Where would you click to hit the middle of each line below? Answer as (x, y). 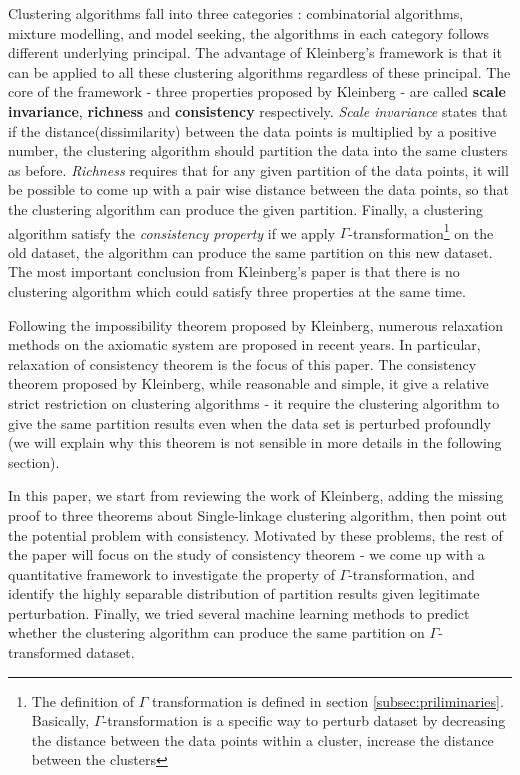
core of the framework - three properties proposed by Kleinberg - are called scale (257, 91)
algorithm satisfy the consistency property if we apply (172, 232)
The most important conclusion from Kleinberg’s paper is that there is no (234, 271)
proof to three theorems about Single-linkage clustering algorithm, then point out (257, 514)
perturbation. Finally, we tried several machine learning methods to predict (239, 612)
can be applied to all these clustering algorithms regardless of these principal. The (259, 71)
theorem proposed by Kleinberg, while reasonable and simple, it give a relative (248, 383)
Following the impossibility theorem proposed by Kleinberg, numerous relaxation (256, 324)
